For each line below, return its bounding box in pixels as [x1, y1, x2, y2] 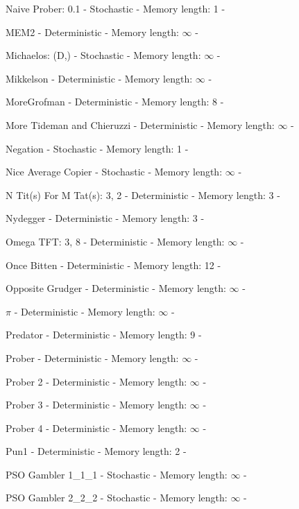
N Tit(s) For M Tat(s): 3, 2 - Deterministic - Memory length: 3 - [6, 187, 280, 202]
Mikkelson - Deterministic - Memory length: [6, 71, 193, 85]
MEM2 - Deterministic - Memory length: [6, 24, 179, 39]
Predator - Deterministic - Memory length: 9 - [6, 327, 202, 342]
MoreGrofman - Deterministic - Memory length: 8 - [6, 94, 224, 109]
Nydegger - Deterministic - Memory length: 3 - [6, 211, 205, 225]
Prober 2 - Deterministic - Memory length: [6, 374, 187, 388]
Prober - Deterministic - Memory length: [6, 350, 179, 365]
